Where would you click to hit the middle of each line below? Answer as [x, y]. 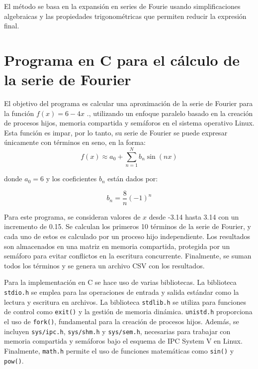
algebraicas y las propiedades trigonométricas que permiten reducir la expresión [125, 16]
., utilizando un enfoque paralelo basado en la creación [170, 113]
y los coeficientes [71, 179]
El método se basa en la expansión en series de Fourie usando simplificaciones [122, 6]
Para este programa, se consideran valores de [72, 216]
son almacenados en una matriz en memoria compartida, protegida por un [117, 246]
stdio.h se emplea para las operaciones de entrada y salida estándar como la [122, 292]
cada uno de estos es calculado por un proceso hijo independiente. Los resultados [127, 236]
